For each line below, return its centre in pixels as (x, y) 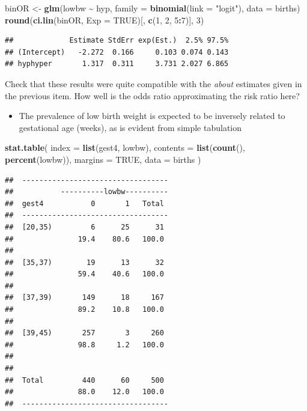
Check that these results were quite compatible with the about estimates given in (153, 83)
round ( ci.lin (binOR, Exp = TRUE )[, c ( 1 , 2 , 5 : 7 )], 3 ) (105, 20)
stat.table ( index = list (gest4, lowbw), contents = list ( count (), (125, 148)
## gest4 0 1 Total (84, 203)
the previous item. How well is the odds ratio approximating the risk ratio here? (152, 95)
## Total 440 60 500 (84, 380)
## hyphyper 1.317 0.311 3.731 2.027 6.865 (117, 64)
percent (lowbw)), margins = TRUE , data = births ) (103, 159)
